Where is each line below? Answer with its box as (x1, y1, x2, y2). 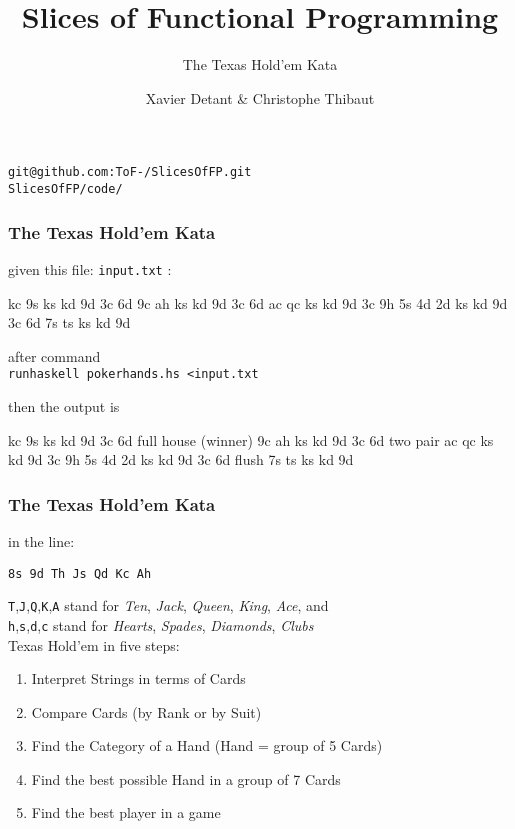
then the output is (8, 395, 120, 416)
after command (8, 345, 101, 366)
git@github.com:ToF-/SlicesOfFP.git (8, 165, 252, 180)
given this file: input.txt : (8, 258, 172, 279)
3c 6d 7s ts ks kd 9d (8, 312, 131, 333)
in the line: (8, 530, 75, 551)
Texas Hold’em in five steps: (8, 634, 180, 655)
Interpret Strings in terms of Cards (31, 668, 246, 689)
